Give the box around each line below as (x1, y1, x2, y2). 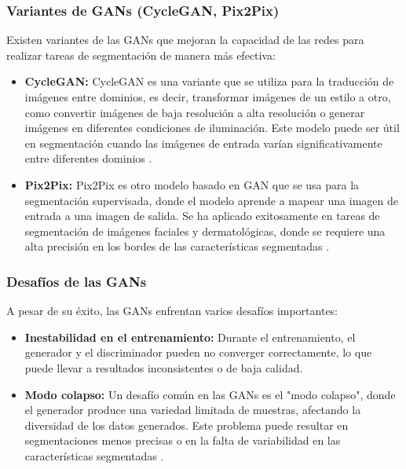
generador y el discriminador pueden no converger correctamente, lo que (24, 344, 372, 361)
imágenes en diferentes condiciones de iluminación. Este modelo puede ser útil (24, 119, 400, 136)
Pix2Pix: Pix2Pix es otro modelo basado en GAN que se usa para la (24, 176, 360, 192)
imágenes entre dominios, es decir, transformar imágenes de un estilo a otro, (24, 89, 391, 104)
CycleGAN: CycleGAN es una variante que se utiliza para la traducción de (24, 73, 394, 90)
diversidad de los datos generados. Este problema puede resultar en (24, 416, 349, 433)
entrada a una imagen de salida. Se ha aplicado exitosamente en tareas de (24, 207, 380, 224)
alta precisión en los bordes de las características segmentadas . (24, 238, 330, 255)
